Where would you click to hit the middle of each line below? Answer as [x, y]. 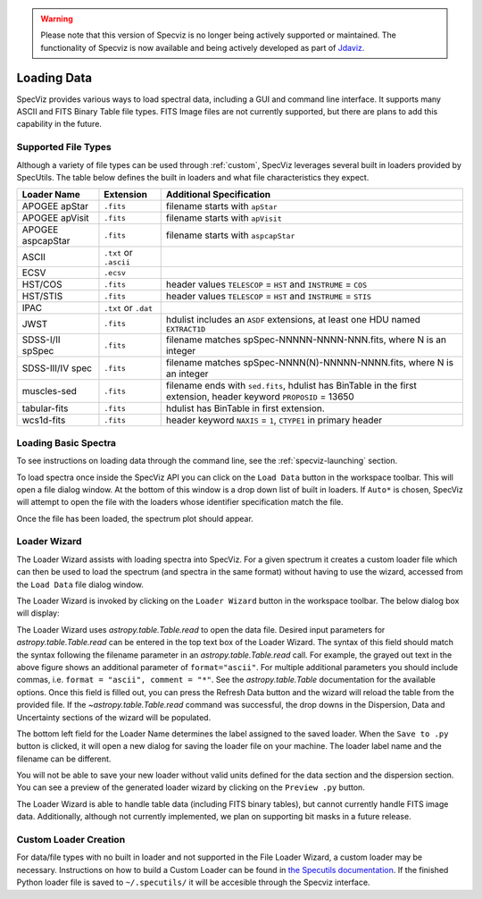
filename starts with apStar [222, 206]
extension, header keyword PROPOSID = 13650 [260, 397]
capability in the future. [59, 124]
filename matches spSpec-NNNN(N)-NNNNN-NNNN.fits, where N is [310, 363]
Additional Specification [218, 195]
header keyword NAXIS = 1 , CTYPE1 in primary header [274, 420]
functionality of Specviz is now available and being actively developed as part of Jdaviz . [203, 47]
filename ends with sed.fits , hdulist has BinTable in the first [291, 386]
